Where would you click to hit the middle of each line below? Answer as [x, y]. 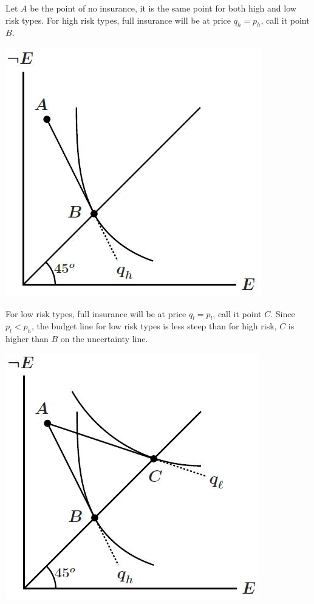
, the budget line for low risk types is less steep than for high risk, [154, 326]
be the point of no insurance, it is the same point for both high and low [163, 8]
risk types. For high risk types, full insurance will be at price [118, 20]
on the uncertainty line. [104, 339]
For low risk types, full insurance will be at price [96, 313]
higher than [27, 339]
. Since [283, 313]
